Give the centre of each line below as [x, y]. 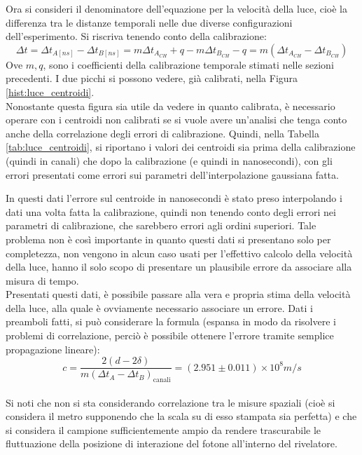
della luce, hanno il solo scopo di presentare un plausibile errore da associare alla [179, 267]
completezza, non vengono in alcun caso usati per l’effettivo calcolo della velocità [179, 253]
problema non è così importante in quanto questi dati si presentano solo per [168, 239]
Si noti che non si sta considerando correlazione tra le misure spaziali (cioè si [170, 402]
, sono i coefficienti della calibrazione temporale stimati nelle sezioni [188, 64]
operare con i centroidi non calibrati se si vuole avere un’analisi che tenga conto [176, 120]
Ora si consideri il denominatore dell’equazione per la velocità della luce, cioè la [176, 8]
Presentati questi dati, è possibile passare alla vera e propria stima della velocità [178, 294]
